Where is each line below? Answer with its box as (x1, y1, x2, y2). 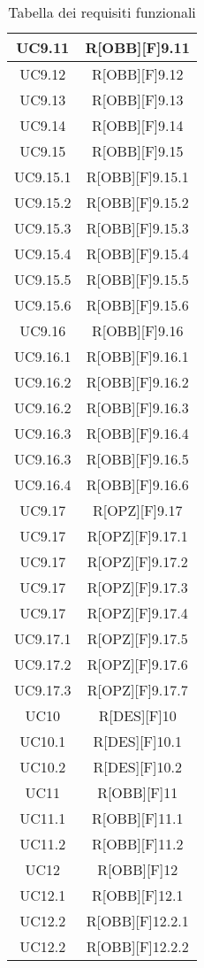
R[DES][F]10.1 (93, 731, 182, 751)
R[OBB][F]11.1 (91, 808, 184, 828)
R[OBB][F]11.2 (91, 834, 184, 854)
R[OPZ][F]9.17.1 (87, 526, 188, 546)
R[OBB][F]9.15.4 (86, 243, 189, 264)
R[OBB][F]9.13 (91, 89, 184, 110)
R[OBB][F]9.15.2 (86, 192, 189, 212)
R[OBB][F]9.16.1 (86, 346, 189, 366)
